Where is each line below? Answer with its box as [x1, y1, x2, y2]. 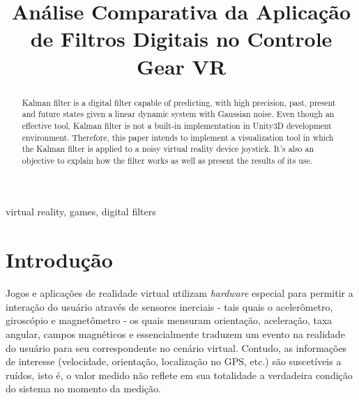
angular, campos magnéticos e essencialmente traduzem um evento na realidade [6, 326, 345, 341]
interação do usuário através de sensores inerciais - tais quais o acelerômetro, [6, 299, 333, 314]
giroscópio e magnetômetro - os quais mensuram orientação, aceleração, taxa [6, 313, 333, 328]
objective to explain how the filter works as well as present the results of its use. [22, 154, 313, 166]
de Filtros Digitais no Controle [30, 24, 333, 53]
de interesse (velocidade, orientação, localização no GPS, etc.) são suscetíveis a [6, 354, 342, 369]
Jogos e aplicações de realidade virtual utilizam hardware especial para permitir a [6, 286, 353, 300]
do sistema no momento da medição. [6, 381, 161, 396]
